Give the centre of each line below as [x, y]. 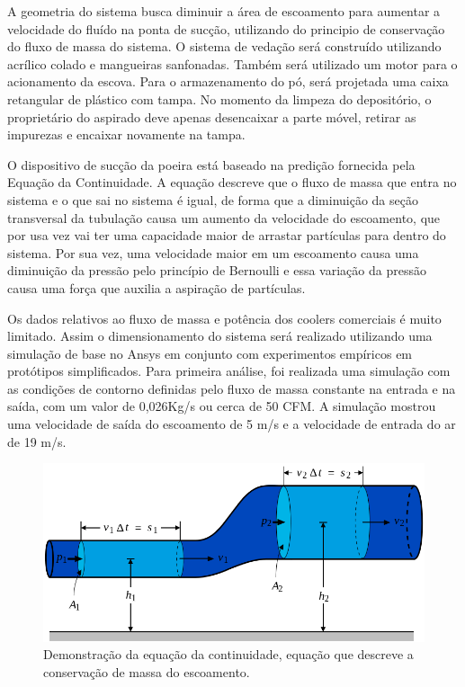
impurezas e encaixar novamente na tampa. [126, 134]
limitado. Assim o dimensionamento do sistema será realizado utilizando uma [220, 336]
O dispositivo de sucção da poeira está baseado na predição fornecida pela [211, 164]
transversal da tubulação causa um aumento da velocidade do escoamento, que [224, 217]
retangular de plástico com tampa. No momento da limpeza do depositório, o [219, 98]
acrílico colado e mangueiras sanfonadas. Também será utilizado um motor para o [232, 63]
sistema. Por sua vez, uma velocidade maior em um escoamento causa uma [213, 252]
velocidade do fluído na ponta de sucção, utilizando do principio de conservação [226, 28]
